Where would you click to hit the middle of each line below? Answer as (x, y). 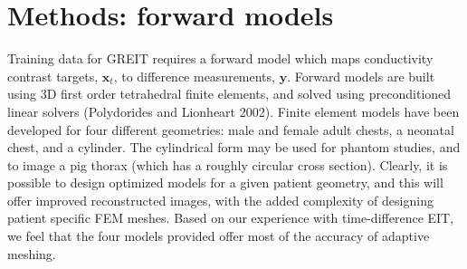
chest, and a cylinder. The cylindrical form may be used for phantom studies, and (234, 147)
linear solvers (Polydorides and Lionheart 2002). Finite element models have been (233, 111)
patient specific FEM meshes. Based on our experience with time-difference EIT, (231, 218)
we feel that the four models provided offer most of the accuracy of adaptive (219, 236)
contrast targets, (53, 76)
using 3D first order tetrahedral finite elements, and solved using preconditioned (229, 94)
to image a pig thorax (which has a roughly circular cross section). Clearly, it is (228, 164)
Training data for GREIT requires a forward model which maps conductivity (220, 58)
